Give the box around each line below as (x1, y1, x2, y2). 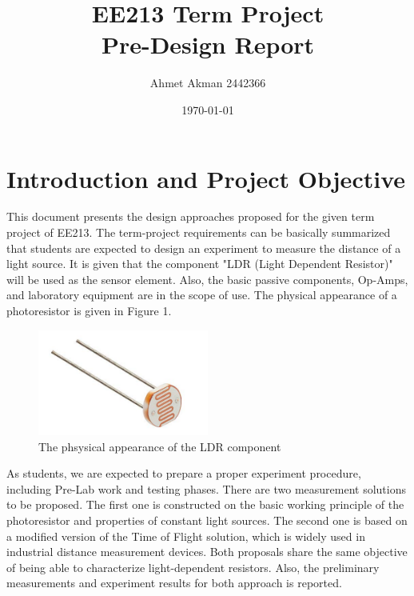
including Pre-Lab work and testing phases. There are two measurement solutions (6, 480, 406, 497)
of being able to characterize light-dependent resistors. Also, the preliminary (6, 558, 380, 575)
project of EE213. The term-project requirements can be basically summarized (6, 224, 391, 241)
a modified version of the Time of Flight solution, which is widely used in (6, 527, 365, 544)
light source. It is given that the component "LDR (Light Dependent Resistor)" (6, 255, 393, 272)
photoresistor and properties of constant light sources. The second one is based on (6, 512, 408, 528)
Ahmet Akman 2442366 (149, 74, 266, 91)
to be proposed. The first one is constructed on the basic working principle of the (6, 496, 404, 513)
